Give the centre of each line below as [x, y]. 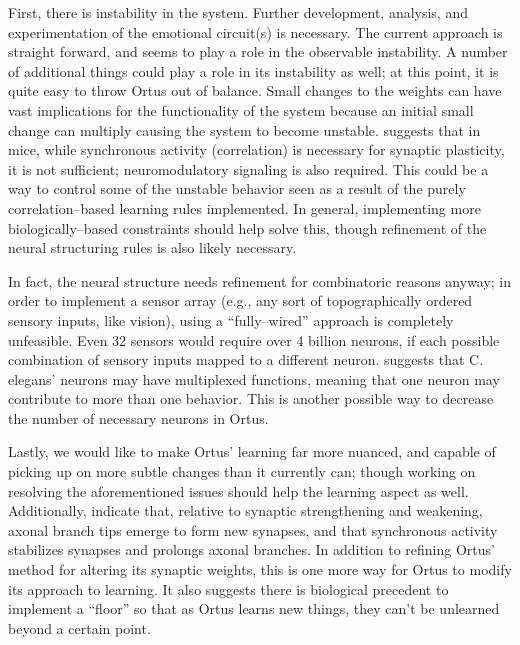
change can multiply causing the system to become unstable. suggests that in [244, 129]
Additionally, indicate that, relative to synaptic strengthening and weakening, [245, 510]
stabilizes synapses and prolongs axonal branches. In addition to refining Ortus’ [251, 549]
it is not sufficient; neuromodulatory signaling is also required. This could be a [248, 168]
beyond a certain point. [79, 627]
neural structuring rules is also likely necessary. [152, 247]
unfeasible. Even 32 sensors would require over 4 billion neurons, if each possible [254, 339]
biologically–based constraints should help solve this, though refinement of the [247, 227]
